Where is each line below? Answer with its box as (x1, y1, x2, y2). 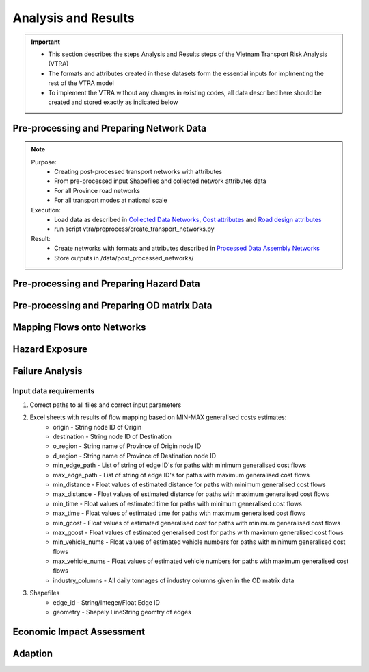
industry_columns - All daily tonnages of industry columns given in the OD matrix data (53, 576, 295, 584)
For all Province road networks (54, 186, 140, 195)
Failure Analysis (12, 365, 83, 377)
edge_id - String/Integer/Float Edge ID (53, 598, 161, 606)
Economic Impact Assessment (12, 625, 146, 637)
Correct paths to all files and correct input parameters (29, 401, 182, 409)
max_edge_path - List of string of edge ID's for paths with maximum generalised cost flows (53, 471, 310, 479)
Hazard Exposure (12, 343, 88, 356)
